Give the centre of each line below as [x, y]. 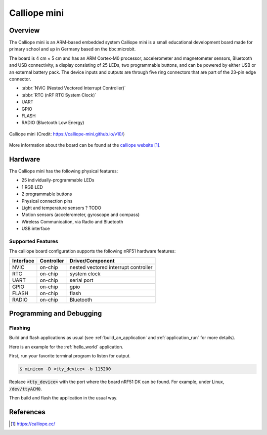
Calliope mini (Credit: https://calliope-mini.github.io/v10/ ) [67, 134]
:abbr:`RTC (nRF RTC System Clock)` [59, 95]
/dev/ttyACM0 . [25, 389]
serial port [81, 280]
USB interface [36, 229]
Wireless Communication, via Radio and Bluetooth [72, 221]
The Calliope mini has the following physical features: [64, 171]
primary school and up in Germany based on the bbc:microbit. [72, 49]
